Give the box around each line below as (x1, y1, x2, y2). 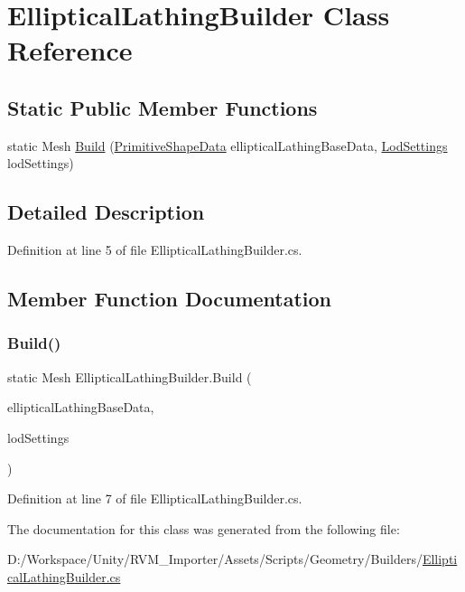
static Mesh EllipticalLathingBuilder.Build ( (7, 367, 252, 386)
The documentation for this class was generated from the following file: (7, 519, 400, 538)
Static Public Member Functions (7, 93, 318, 121)
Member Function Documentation (7, 285, 332, 313)
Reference (7, 32, 133, 69)
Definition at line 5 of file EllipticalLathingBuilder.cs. (7, 240, 302, 259)
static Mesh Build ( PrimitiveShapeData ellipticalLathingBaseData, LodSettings (7, 136, 448, 155)
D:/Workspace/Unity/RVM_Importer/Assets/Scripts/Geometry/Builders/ (7, 550, 423, 569)
